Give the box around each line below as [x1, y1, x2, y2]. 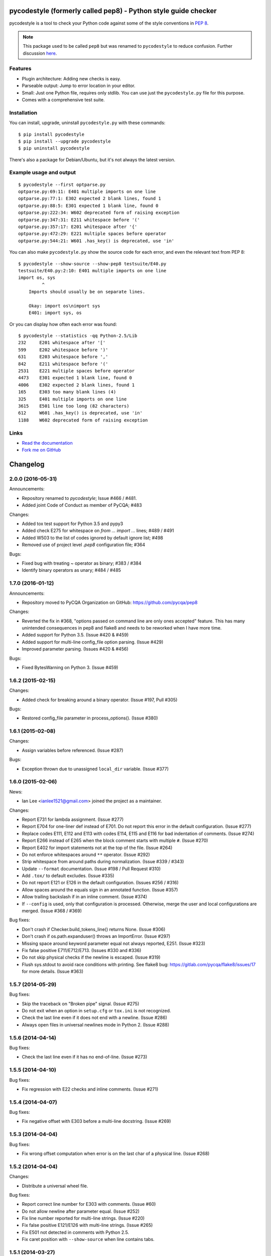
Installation [9, 109, 38, 116]
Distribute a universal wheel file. [22, 1183, 88, 1189]
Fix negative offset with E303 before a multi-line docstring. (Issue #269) [22, 1118, 171, 1124]
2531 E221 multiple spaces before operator [18, 368, 135, 374]
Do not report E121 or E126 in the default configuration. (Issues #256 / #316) [22, 880, 179, 886]
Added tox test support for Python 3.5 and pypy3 [22, 520, 123, 527]
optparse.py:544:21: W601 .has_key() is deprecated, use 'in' [18, 238, 175, 244]
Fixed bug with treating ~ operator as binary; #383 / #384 [22, 560, 142, 566]
